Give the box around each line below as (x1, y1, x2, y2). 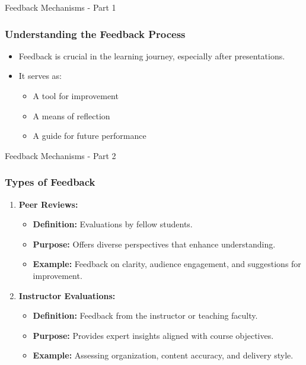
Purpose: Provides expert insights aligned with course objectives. (33, 329, 274, 341)
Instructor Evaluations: (18, 289, 116, 301)
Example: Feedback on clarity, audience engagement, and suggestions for (33, 258, 301, 270)
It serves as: (18, 69, 62, 82)
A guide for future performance (33, 129, 146, 142)
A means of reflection (33, 109, 110, 122)
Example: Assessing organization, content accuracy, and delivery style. (33, 349, 294, 361)
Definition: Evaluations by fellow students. (33, 218, 193, 230)
